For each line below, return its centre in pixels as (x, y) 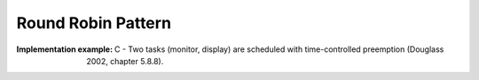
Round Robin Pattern (94, 23)
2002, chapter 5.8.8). (125, 61)
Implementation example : (65, 49)
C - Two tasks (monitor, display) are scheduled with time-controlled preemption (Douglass (279, 49)
